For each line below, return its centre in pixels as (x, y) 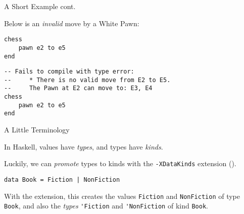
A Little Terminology (37, 130)
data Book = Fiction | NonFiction (62, 180)
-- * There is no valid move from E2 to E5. (87, 80)
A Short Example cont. (40, 6)
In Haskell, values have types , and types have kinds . (84, 146)
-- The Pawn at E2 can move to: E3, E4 (78, 88)
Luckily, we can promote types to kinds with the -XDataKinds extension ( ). (120, 163)
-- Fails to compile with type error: (69, 72)
